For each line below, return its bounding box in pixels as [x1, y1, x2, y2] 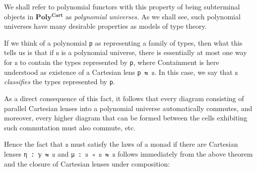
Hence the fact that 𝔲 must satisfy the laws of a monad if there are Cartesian [4, 139, 238, 149]
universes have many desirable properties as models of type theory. [4, 21, 207, 31]
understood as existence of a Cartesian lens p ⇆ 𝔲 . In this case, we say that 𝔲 [4, 66, 238, 77]
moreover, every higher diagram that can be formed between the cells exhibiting [4, 113, 248, 123]
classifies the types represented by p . [4, 76, 115, 87]
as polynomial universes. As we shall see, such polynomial [65, 11, 241, 21]
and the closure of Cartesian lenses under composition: [4, 158, 170, 169]
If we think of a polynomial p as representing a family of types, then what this [4, 37, 243, 48]
